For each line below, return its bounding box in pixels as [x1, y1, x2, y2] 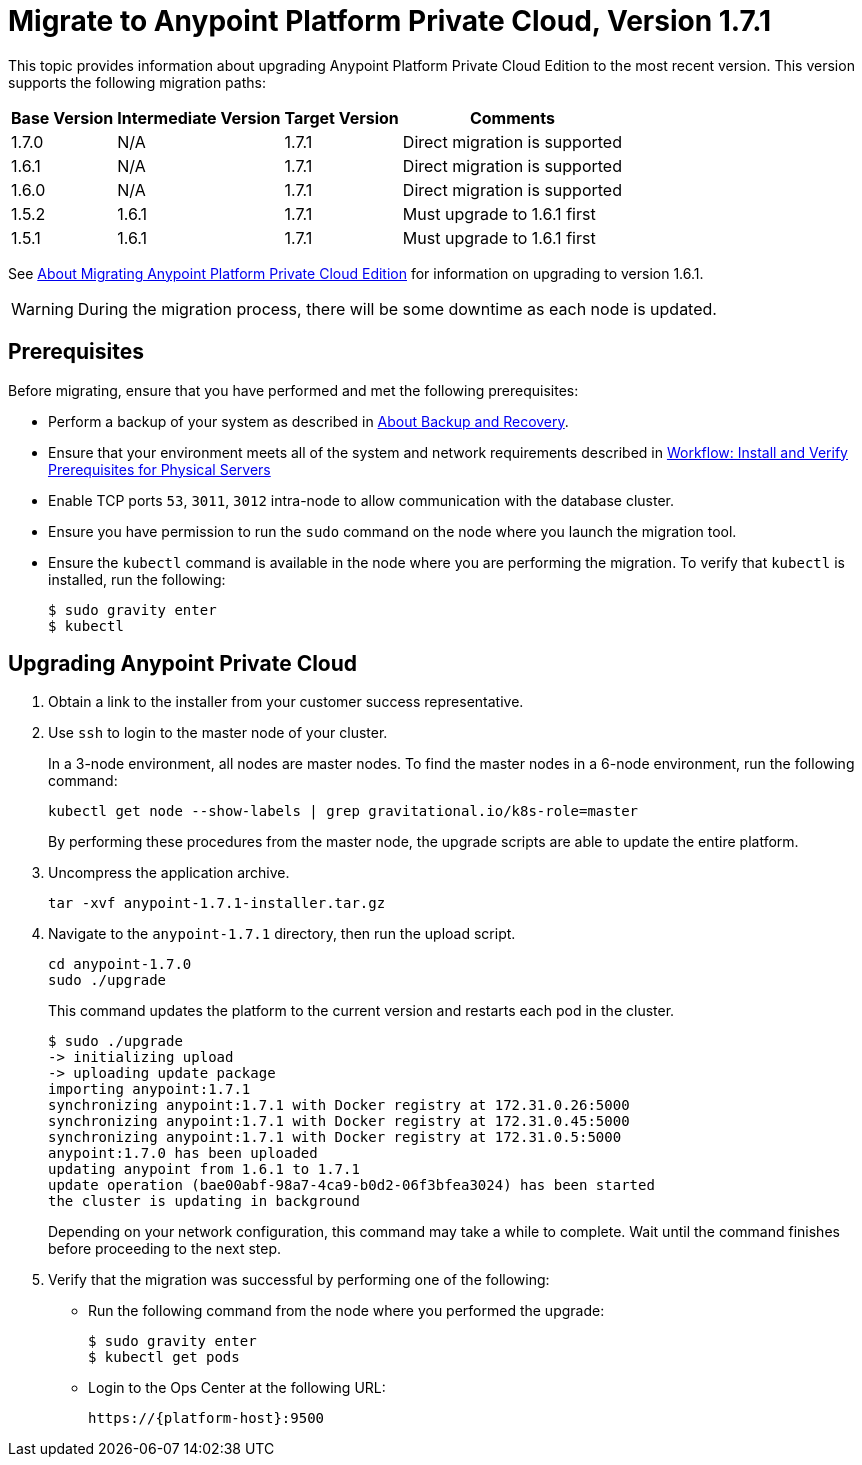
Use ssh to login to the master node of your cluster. [48, 724, 388, 742]
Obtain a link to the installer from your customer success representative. [48, 693, 524, 711]
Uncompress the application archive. [48, 864, 290, 882]
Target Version [284, 107, 399, 128]
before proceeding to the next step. [48, 1240, 282, 1258]
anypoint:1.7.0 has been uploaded [48, 1145, 318, 1162]
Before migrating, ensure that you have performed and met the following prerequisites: [8, 381, 579, 399]
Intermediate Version [117, 107, 281, 128]
